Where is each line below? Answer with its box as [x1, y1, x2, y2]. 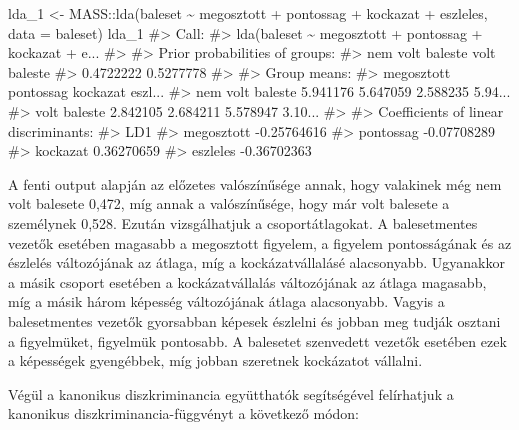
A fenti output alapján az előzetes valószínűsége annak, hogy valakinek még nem [8, 173, 502, 194]
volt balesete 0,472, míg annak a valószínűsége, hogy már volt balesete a [8, 193, 450, 214]
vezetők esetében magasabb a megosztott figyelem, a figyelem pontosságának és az [8, 232, 512, 253]
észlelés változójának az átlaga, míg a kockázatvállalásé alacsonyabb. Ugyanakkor [8, 252, 505, 273]
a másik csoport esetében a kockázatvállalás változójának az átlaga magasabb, [8, 271, 487, 292]
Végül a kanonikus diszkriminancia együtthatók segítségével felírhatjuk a [8, 383, 454, 404]
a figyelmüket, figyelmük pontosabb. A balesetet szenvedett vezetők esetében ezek [8, 330, 507, 351]
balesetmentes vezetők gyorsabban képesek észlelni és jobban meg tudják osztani [8, 310, 501, 331]
